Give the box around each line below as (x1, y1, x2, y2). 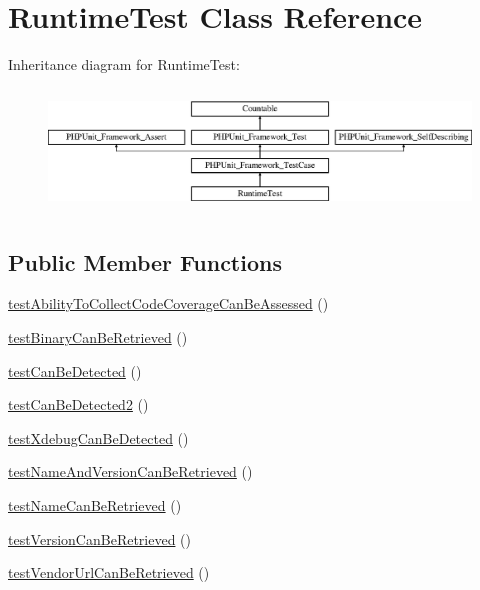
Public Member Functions (8, 246, 282, 277)
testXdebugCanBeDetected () (8, 427, 189, 448)
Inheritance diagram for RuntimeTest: (8, 54, 240, 75)
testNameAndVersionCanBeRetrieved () (8, 461, 253, 482)
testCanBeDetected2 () (8, 394, 149, 415)
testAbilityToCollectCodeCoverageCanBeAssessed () (8, 293, 329, 314)
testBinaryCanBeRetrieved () (8, 326, 188, 347)
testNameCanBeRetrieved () (8, 494, 182, 515)
